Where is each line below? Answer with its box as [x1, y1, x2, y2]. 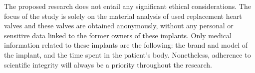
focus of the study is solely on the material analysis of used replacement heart [4, 10, 242, 21]
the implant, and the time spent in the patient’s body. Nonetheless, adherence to [4, 49, 251, 60]
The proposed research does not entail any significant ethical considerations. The [4, 1, 251, 11]
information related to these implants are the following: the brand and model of [4, 40, 248, 50]
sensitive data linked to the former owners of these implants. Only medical [4, 30, 232, 40]
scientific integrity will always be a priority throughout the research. [4, 59, 212, 70]
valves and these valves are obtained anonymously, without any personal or [4, 20, 234, 31]
